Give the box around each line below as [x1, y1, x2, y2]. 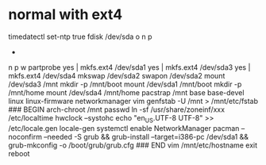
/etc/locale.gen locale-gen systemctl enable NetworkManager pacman [8, 123, 240, 132]
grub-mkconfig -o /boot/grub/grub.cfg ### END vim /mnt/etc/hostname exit [8, 140, 258, 150]
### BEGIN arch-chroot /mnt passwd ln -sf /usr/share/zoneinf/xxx [8, 105, 225, 114]
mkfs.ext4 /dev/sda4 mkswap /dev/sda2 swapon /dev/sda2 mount [8, 71, 226, 80]
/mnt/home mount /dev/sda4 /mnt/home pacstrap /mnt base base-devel [8, 87, 245, 97]
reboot [8, 148, 30, 158]
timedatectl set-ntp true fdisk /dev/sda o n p [8, 32, 152, 41]
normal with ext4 [8, 6, 123, 24]
